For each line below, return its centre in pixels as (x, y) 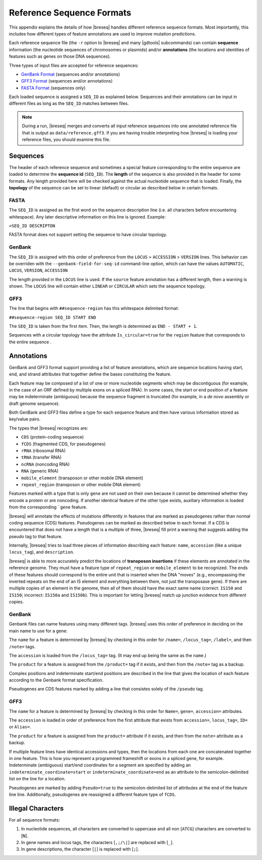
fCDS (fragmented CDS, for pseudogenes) (64, 444)
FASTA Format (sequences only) (53, 88)
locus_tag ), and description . (42, 552)
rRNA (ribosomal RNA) (43, 451)
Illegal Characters (36, 808)
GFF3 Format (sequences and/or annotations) (67, 81)
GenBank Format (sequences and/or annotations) (71, 74)
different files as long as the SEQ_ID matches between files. (69, 103)
